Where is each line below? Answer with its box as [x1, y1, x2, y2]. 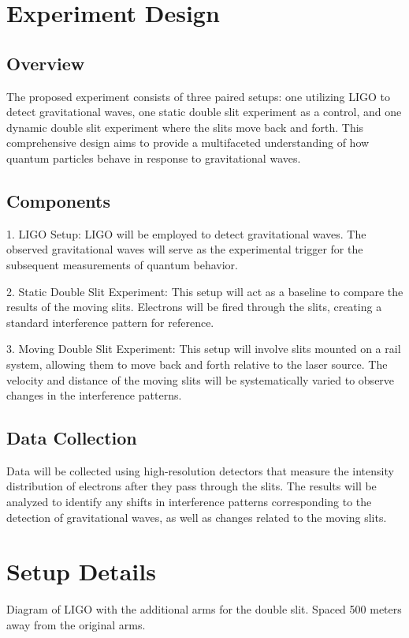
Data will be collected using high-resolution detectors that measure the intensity [6, 462, 394, 478]
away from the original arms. [6, 616, 146, 632]
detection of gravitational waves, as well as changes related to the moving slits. [6, 509, 387, 525]
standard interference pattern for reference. [6, 313, 214, 330]
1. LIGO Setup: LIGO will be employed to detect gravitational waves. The [6, 225, 366, 242]
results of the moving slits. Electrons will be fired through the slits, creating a [6, 298, 382, 315]
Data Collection [6, 426, 137, 450]
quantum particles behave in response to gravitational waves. [6, 149, 301, 166]
